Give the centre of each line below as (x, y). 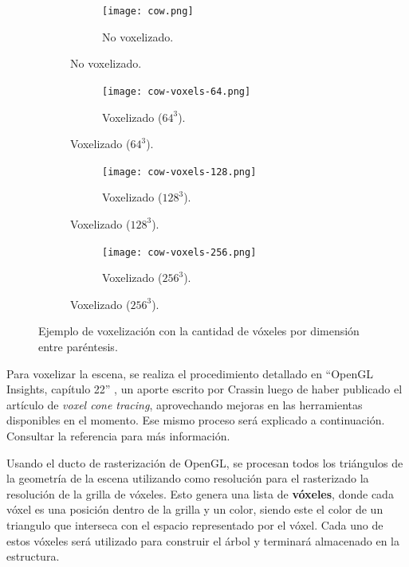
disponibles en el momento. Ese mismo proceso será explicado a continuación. (196, 420)
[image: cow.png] (148, 11)
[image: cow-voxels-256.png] (179, 252)
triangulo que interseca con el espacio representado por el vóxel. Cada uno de (195, 524)
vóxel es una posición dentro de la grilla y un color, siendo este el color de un (195, 509)
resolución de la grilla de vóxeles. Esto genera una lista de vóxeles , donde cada (200, 493)
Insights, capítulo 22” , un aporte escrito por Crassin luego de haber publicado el (204, 389)
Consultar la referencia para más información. (118, 435)
